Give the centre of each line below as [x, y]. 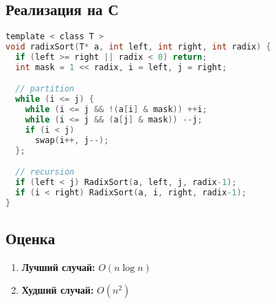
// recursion [45, 172]
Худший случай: [58, 290]
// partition [45, 89]
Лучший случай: [58, 267]
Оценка [31, 238]
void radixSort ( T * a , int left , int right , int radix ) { [138, 47]
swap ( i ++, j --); [72, 140]
